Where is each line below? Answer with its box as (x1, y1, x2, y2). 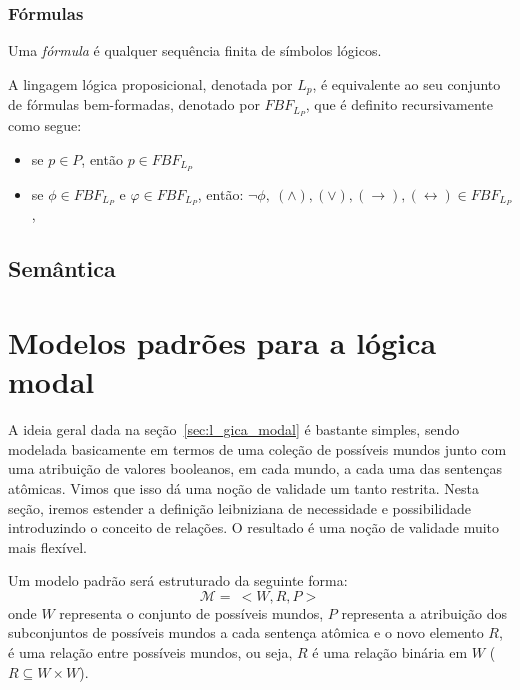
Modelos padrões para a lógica (8, 322, 437, 362)
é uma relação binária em (312, 642, 468, 663)
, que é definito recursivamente (305, 94, 493, 115)
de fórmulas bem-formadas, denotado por (8, 94, 260, 115)
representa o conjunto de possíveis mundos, (59, 602, 324, 623)
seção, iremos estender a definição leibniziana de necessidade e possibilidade (8, 497, 471, 518)
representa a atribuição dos (341, 602, 507, 623)
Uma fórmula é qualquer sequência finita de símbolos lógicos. (8, 40, 382, 61)
